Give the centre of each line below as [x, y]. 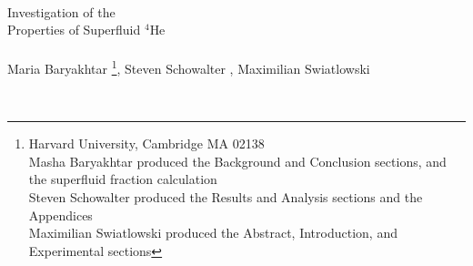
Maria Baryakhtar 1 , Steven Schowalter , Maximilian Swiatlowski [189, 67]
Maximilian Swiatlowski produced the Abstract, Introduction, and [213, 233]
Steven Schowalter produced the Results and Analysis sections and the [226, 197]
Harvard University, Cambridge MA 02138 [146, 143]
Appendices [60, 215]
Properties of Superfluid [74, 30]
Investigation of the [61, 11]
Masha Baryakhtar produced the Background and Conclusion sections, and [237, 161]
